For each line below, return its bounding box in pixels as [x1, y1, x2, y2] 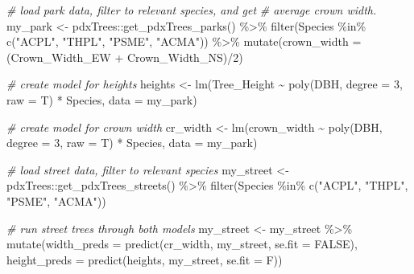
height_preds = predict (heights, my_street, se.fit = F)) [6, 251, 283, 268]
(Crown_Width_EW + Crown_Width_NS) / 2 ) [6, 48, 243, 65]
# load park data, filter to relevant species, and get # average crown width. [6, 2, 377, 18]
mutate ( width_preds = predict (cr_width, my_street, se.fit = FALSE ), [6, 235, 358, 252]
